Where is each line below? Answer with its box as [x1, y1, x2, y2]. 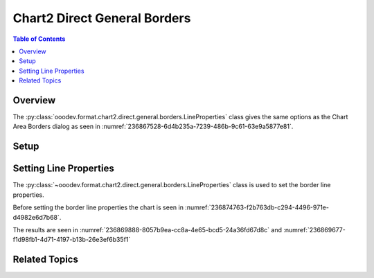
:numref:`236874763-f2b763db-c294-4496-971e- [184, 203, 329, 211]
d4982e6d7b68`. [12, 213, 62, 221]
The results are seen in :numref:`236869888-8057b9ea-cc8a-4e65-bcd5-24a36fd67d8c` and [12, 225, 283, 234]
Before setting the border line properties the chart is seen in [12, 203, 184, 211]
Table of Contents [12, 35, 66, 43]
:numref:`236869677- [283, 225, 346, 234]
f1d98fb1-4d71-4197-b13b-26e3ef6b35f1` [12, 236, 131, 244]
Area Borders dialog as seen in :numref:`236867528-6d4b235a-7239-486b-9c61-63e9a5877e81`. [12, 122, 294, 131]
